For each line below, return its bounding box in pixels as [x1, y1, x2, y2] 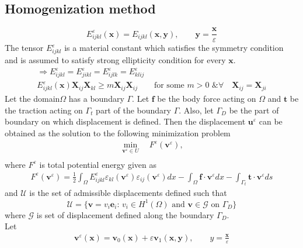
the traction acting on [5, 104, 83, 116]
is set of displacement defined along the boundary [36, 208, 214, 221]
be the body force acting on [157, 92, 256, 105]
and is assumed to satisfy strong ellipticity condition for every [5, 54, 226, 66]
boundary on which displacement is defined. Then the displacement [5, 115, 246, 128]
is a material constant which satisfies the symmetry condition [64, 42, 284, 54]
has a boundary [68, 92, 124, 105]
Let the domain [5, 92, 60, 105]
